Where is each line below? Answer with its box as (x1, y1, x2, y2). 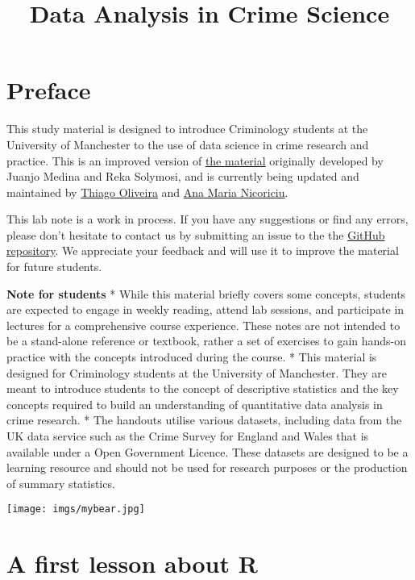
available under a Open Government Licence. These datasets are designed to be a (6, 443, 409, 460)
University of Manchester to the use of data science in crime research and (6, 136, 369, 152)
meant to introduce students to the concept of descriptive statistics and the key (6, 380, 399, 397)
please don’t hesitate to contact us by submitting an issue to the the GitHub (6, 226, 385, 243)
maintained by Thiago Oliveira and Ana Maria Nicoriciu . (6, 183, 288, 200)
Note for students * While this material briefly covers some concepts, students (6, 285, 406, 302)
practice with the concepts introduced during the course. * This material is (6, 348, 377, 365)
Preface (6, 73, 91, 106)
